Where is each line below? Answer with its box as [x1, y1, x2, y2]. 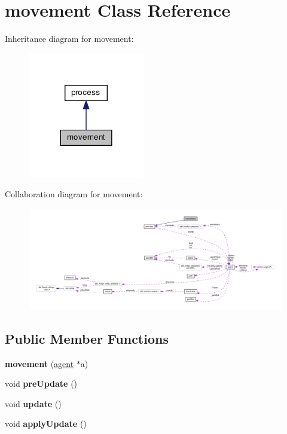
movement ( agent [5, 357, 74, 369]
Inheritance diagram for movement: [5, 32, 134, 45]
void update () [5, 397, 62, 409]
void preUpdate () [5, 377, 78, 390]
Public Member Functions [5, 329, 169, 347]
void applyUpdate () [5, 417, 87, 430]
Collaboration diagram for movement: [5, 188, 143, 200]
